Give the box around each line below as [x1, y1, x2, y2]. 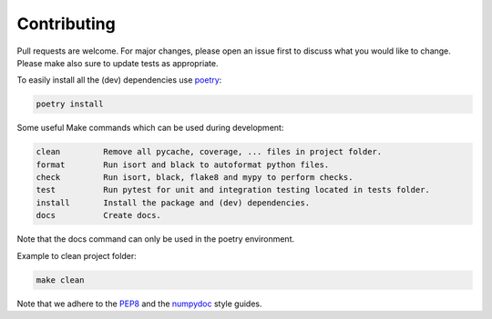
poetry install [36, 99, 104, 109]
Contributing [16, 14, 116, 34]
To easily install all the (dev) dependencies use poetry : [16, 75, 222, 85]
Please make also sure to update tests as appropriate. [16, 57, 219, 68]
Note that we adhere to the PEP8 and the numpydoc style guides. [16, 298, 262, 309]
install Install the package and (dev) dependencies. [36, 197, 311, 208]
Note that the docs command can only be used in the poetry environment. [16, 234, 295, 244]
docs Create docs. [36, 210, 161, 221]
